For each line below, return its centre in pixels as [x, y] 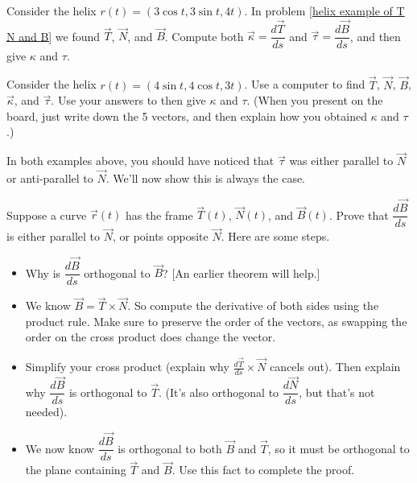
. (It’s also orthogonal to [219, 392]
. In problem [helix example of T [324, 10]
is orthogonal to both [170, 448]
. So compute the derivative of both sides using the [253, 305]
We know [48, 305]
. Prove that [359, 215]
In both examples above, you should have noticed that [140, 161]
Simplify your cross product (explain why [127, 367]
